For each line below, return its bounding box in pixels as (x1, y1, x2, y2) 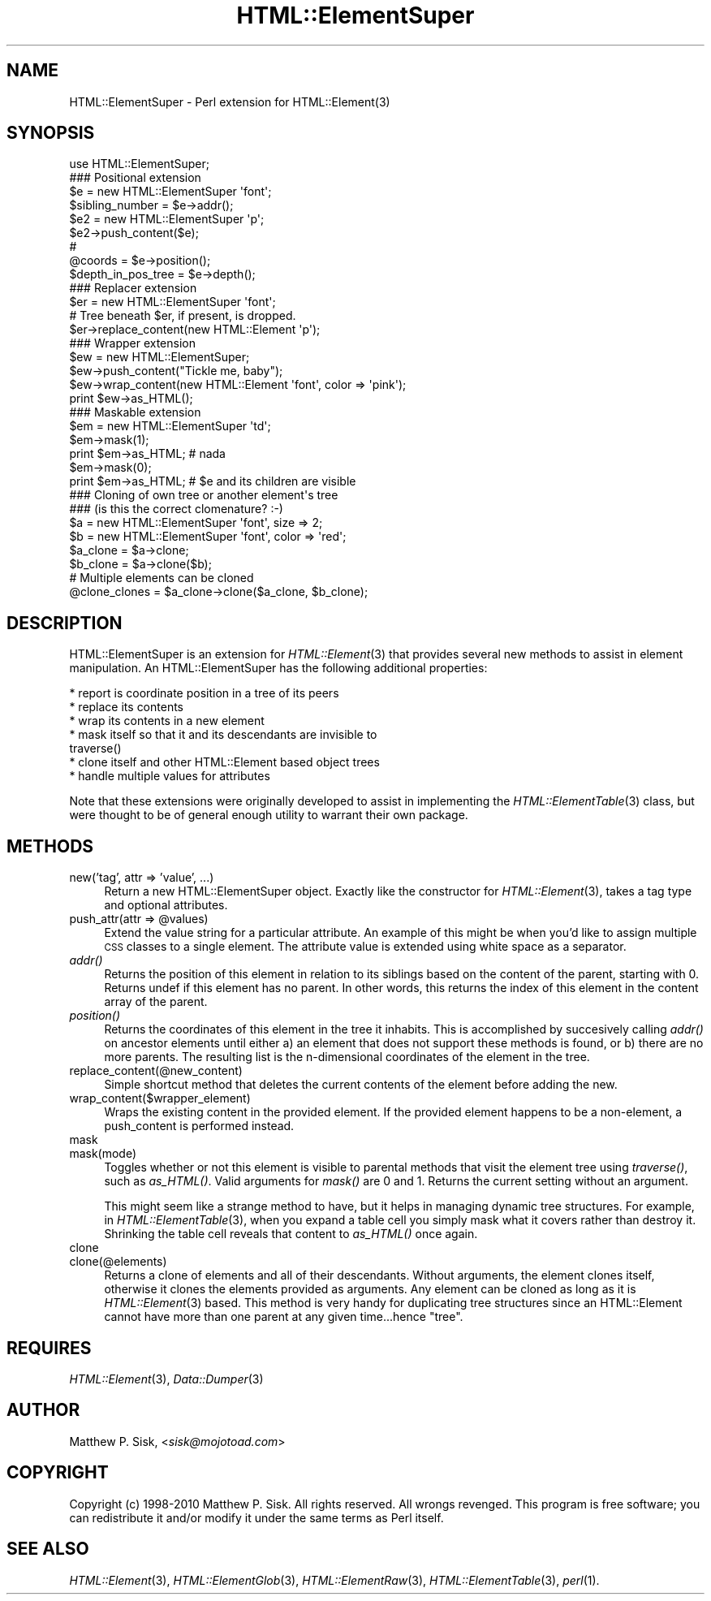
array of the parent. (104, 995, 208, 1009)
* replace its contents (69, 700, 183, 714)
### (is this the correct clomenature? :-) (69, 502, 283, 516)
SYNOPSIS (6, 123, 95, 144)
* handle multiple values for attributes (69, 769, 270, 783)
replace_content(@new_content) (69, 1064, 243, 1078)
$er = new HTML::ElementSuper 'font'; (69, 295, 276, 309)
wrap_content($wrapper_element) (69, 1091, 251, 1106)
